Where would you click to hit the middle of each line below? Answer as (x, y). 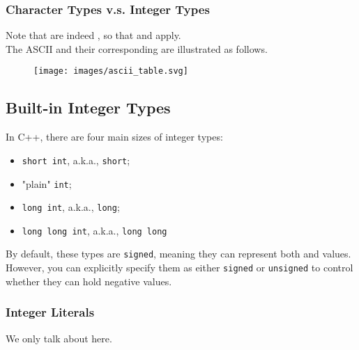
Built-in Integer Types (88, 108)
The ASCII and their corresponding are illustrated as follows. (137, 48)
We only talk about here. (59, 338)
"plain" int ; (47, 183)
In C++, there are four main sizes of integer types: (114, 137)
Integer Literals (50, 312)
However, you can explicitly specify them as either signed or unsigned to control (179, 268)
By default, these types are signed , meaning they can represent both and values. (178, 254)
